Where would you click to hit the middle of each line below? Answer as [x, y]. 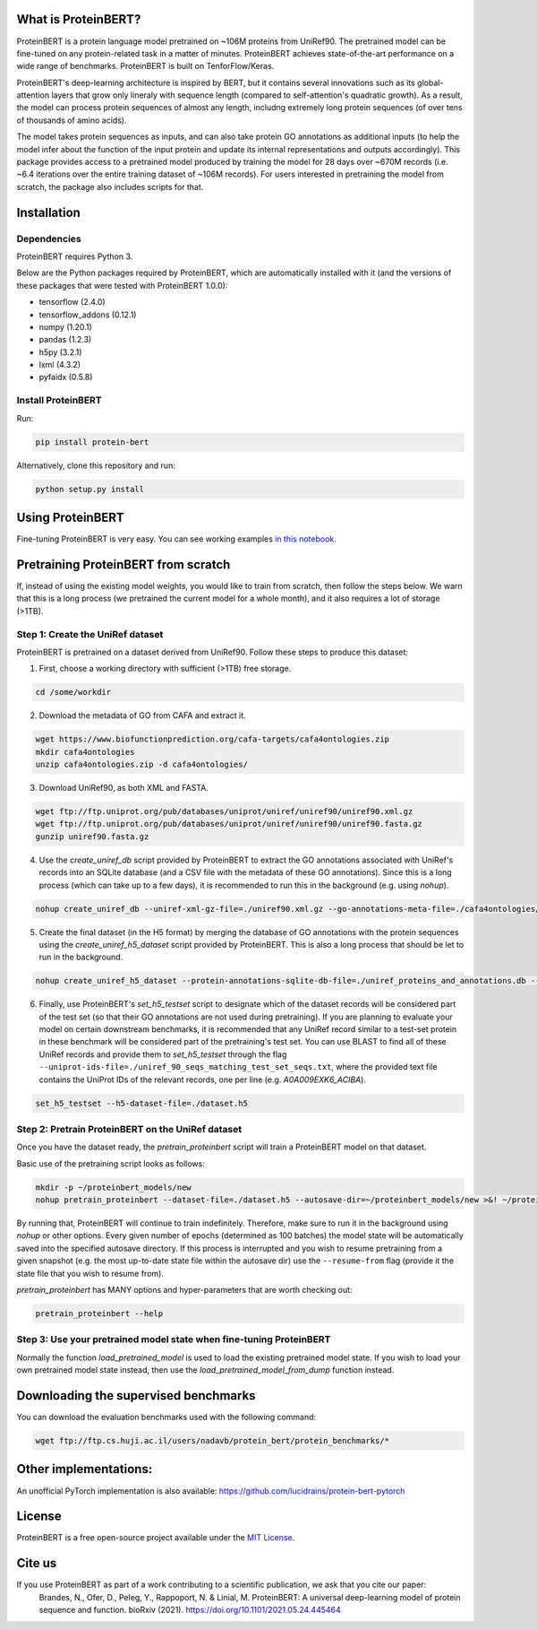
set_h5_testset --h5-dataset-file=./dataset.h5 [141, 1103]
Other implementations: [85, 1469]
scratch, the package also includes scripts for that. [110, 186]
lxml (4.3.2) [60, 365]
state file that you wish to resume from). [90, 1273]
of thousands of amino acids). [72, 120]
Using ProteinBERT [70, 517]
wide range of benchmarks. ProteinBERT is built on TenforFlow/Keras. [145, 66]
